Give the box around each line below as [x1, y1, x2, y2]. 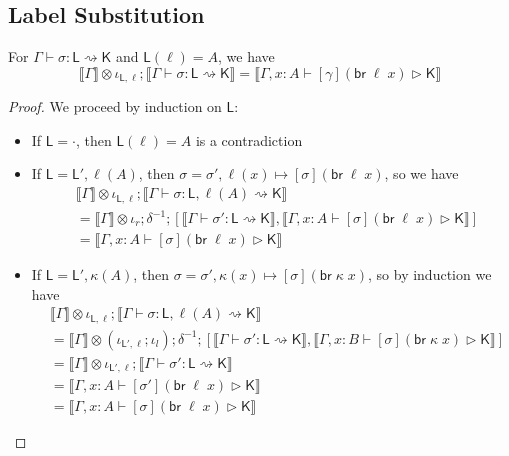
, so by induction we [368, 264, 492, 285]
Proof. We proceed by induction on [8, 96, 222, 117]
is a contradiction [195, 129, 303, 150]
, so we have [384, 163, 459, 184]
